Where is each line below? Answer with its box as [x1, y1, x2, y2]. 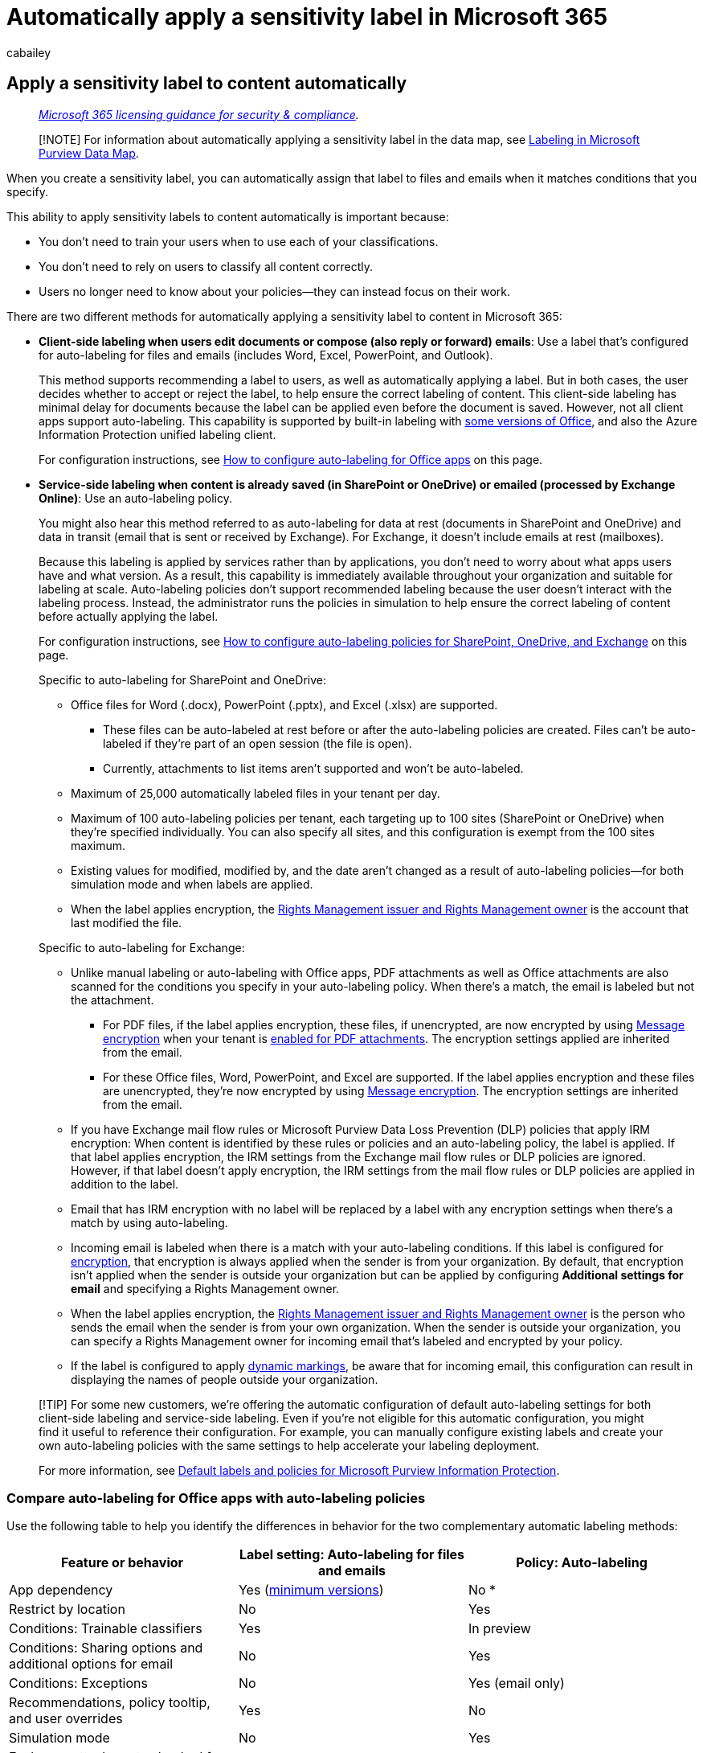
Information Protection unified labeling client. [39, 427, 276, 441]
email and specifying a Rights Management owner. [71, 1281, 340, 1295]
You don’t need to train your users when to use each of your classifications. [39, 234, 439, 248]
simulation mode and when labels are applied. [71, 876, 313, 891]
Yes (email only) [468, 1675, 565, 1692]
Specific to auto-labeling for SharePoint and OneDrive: [39, 672, 326, 687]
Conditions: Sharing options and [9, 1640, 203, 1657]
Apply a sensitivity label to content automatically [6, 73, 407, 94]
